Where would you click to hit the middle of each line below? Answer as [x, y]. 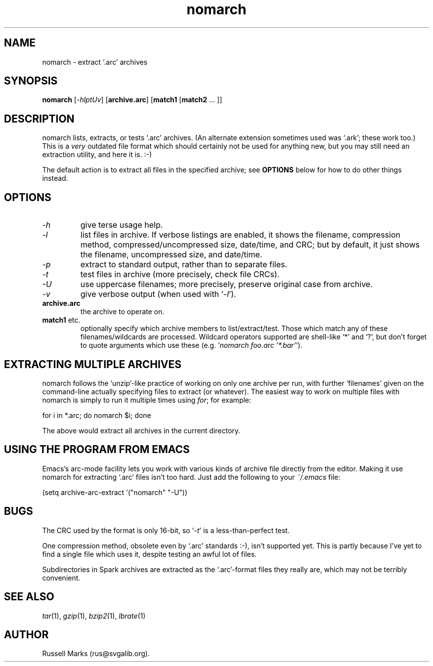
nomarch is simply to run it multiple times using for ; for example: [147, 400]
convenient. [61, 578]
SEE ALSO [29, 597]
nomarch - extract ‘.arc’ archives [95, 62]
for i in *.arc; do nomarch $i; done [97, 415]
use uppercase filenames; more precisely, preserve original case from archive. [226, 284]
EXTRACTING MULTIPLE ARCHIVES [93, 364]
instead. [55, 178]
